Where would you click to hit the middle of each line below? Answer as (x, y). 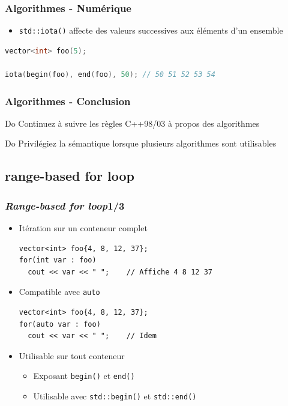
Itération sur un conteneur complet (83, 228)
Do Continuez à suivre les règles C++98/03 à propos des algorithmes (132, 123)
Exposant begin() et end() (84, 376)
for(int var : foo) (58, 260)
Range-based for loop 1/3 (65, 205)
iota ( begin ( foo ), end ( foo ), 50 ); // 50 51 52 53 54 (110, 75)
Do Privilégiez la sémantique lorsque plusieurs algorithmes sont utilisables (141, 143)
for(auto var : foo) (60, 324)
